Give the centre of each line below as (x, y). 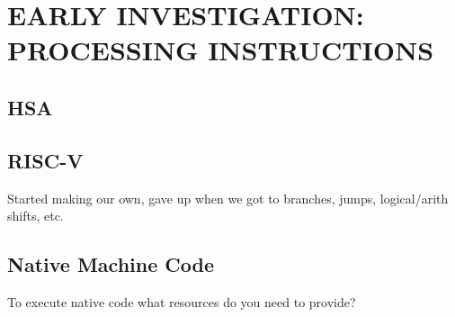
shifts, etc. (36, 216)
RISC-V (45, 160)
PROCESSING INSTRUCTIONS (221, 50)
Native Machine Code (111, 264)
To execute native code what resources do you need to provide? (182, 301)
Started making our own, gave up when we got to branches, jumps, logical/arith (228, 198)
